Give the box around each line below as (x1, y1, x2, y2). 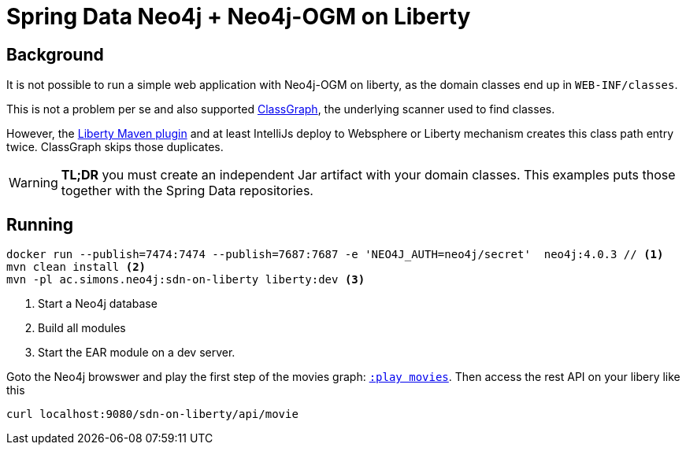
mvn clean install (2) (6, 261, 146, 274)
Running (6, 214, 74, 235)
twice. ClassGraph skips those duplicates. (6, 140, 224, 154)
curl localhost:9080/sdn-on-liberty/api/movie (6, 408, 299, 421)
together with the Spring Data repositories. (61, 183, 313, 199)
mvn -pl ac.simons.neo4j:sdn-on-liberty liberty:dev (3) (6, 273, 365, 286)
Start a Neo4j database (38, 297, 158, 311)
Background (6, 44, 104, 65)
